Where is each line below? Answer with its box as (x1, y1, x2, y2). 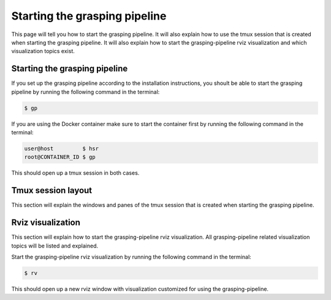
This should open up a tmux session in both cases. (11, 169, 140, 177)
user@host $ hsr (24, 145, 99, 152)
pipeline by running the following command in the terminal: (11, 88, 160, 95)
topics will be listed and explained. (11, 242, 99, 249)
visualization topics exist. (11, 48, 75, 55)
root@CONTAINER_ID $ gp (24, 153, 96, 161)
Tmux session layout (11, 185, 93, 196)
